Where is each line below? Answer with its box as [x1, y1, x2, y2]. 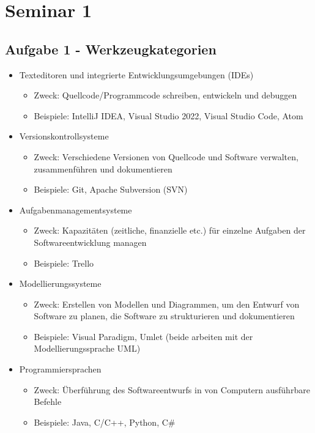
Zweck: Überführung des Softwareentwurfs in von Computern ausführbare [34, 383, 310, 396]
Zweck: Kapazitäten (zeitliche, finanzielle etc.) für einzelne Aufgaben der [34, 224, 306, 237]
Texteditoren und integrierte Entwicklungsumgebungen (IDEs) [19, 68, 254, 81]
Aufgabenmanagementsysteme [19, 203, 132, 216]
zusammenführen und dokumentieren [34, 162, 172, 175]
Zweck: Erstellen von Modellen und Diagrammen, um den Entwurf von [34, 297, 300, 310]
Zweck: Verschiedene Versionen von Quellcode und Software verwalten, [34, 150, 298, 163]
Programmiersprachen [19, 363, 102, 376]
